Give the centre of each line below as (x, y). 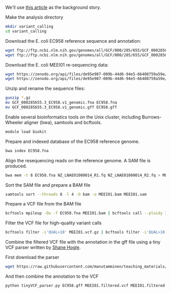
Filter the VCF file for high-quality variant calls (53, 223)
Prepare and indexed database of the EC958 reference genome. (73, 141)
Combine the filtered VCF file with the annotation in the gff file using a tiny (83, 242)
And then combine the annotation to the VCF (52, 276)
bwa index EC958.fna (27, 151)
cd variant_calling (26, 31)
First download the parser (32, 257)
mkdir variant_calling (29, 26)
